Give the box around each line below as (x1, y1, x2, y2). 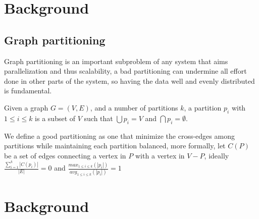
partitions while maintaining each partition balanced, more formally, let (4, 140, 226, 151)
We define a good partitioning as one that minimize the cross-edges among (4, 130, 235, 141)
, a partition (184, 102, 222, 113)
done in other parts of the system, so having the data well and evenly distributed (4, 75, 255, 86)
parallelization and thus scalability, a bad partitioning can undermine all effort (4, 66, 247, 76)
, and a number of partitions (90, 102, 178, 113)
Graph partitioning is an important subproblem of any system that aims (4, 56, 228, 66)
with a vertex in (135, 150, 185, 160)
